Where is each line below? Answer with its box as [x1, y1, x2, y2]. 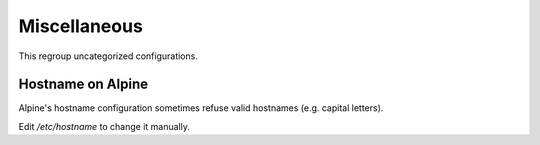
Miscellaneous [18, 15, 144, 37]
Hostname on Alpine [18, 76, 149, 93]
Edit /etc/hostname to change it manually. [18, 120, 190, 132]
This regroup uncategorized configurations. [18, 50, 199, 62]
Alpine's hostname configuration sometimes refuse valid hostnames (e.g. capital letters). [18, 102, 384, 114]
